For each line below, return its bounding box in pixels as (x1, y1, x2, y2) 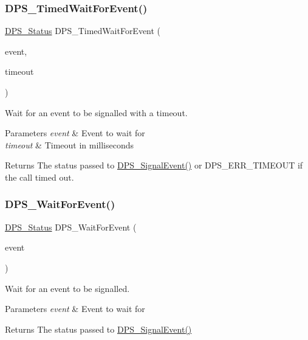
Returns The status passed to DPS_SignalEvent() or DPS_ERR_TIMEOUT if (5, 159, 303, 172)
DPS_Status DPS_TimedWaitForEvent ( (5, 24, 161, 37)
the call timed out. (5, 170, 74, 183)
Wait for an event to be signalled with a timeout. (5, 106, 188, 119)
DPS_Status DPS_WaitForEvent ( (5, 220, 137, 233)
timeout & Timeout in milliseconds (5, 138, 134, 151)
